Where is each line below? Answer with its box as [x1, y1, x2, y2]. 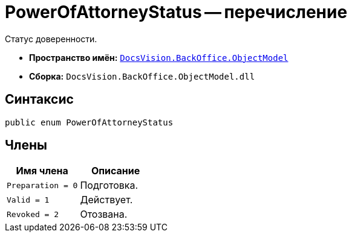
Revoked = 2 [7, 209, 59, 219]
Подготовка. [80, 179, 139, 192]
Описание [91, 165, 140, 177]
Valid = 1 [7, 195, 50, 204]
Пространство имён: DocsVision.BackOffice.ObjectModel [29, 52, 288, 63]
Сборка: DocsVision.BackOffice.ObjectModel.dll [29, 71, 255, 81]
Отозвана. [80, 208, 128, 221]
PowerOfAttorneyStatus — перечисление [5, 2, 348, 22]
